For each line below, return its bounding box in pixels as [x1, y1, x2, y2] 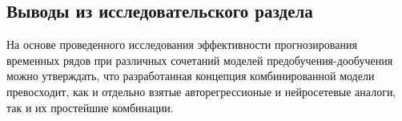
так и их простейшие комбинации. [6, 99, 174, 115]
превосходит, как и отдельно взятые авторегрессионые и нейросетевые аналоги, [6, 83, 396, 99]
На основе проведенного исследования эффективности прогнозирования [6, 36, 357, 53]
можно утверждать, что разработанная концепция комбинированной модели [6, 67, 375, 84]
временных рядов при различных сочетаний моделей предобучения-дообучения [6, 51, 393, 68]
